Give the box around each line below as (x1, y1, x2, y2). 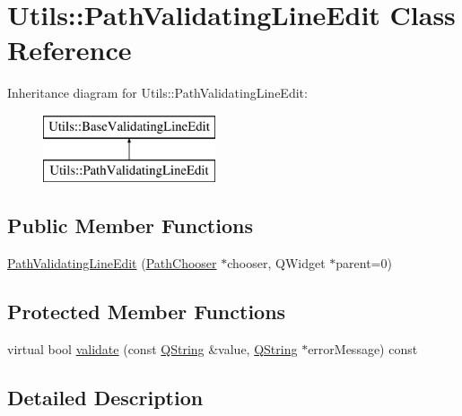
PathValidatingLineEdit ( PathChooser (7, 254, 217, 273)
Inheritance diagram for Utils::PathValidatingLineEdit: (7, 83, 308, 102)
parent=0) (336, 254, 392, 273)
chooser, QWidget (227, 254, 326, 273)
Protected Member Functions (7, 298, 286, 325)
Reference (7, 31, 132, 68)
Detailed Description (7, 384, 204, 412)
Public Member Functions (7, 212, 253, 239)
